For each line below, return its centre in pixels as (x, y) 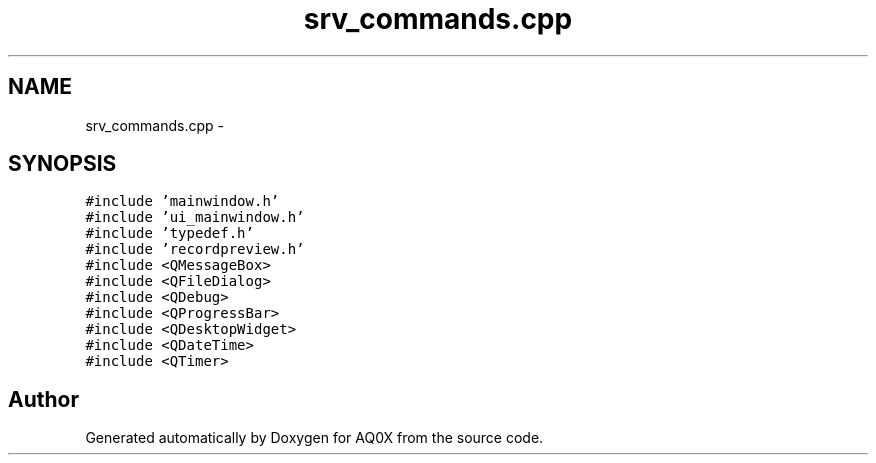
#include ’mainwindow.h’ (182, 201)
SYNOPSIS (62, 164)
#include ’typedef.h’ (169, 233)
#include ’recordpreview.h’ (195, 249)
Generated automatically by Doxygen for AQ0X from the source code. (314, 438)
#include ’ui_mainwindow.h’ (195, 217)
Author (43, 399)
